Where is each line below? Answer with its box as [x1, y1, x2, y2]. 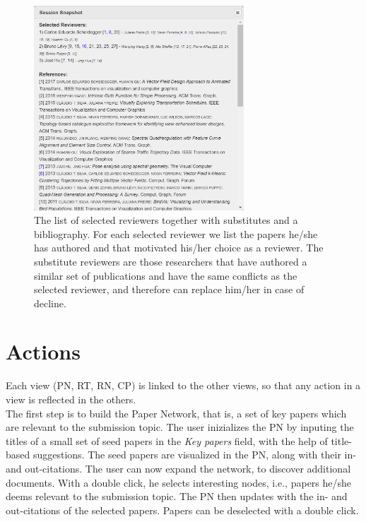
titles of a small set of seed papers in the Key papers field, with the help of [6, 433, 328, 448]
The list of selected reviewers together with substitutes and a [34, 213, 298, 227]
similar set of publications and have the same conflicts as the [34, 268, 297, 283]
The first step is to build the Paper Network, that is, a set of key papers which [6, 405, 347, 420]
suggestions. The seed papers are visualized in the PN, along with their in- [33, 447, 356, 462]
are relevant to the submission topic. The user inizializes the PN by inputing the [6, 420, 354, 434]
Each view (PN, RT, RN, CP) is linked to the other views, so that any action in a [6, 378, 361, 393]
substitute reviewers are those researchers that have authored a [34, 254, 307, 268]
